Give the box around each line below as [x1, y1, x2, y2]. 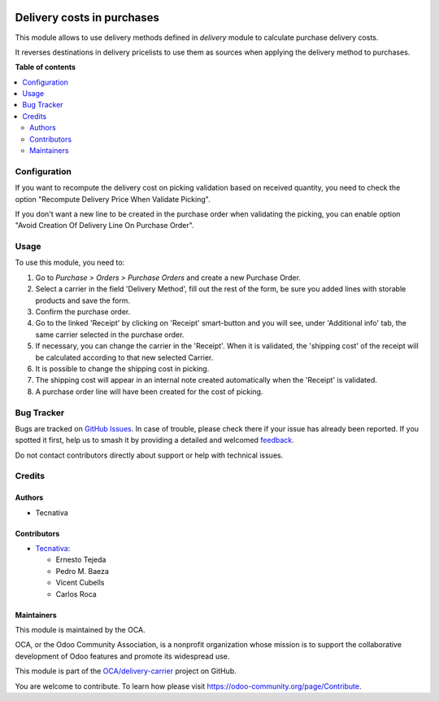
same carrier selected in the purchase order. [35, 330, 185, 340]
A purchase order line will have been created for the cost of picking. [35, 387, 263, 397]
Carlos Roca [55, 589, 97, 598]
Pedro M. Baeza [55, 566, 110, 576]
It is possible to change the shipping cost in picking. [35, 364, 210, 374]
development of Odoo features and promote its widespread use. [15, 651, 230, 661]
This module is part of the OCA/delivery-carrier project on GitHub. [15, 666, 237, 676]
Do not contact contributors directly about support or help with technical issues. [15, 450, 284, 460]
